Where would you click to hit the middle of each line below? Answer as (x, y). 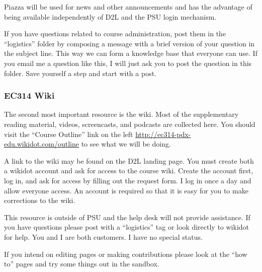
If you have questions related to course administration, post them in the (115, 33)
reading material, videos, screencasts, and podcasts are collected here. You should (130, 124)
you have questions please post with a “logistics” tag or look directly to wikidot (127, 227)
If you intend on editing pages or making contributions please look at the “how (126, 254)
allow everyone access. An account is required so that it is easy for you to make (126, 190)
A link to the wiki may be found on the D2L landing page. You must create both (129, 160)
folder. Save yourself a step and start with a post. (80, 73)
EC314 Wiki (29, 95)
